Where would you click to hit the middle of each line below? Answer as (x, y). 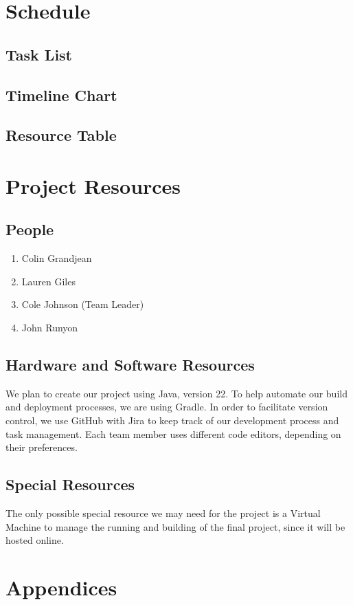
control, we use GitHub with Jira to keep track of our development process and (172, 420)
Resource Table (61, 135)
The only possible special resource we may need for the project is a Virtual (163, 513)
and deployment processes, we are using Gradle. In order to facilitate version (167, 407)
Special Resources (70, 484)
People (30, 229)
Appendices (61, 587)
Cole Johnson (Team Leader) (83, 304)
